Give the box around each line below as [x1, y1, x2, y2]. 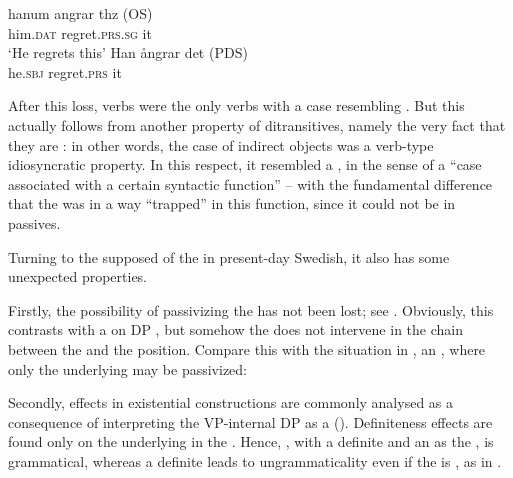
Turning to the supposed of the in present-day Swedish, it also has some [8, 246, 450, 267]
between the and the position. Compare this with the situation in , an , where [8, 338, 486, 359]
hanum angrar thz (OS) [8, 3, 153, 23]
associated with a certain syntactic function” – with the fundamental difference [8, 173, 493, 194]
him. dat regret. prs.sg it [8, 22, 152, 43]
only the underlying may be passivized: [8, 358, 247, 379]
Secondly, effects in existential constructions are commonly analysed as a [8, 392, 454, 413]
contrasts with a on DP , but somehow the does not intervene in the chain [8, 319, 463, 340]
